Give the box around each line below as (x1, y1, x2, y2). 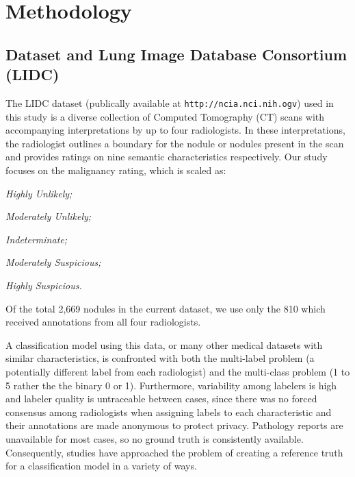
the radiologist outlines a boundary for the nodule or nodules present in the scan (5, 136, 344, 150)
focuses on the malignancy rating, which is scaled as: (5, 163, 226, 177)
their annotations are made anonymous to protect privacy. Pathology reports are (5, 418, 343, 432)
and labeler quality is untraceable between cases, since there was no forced (5, 391, 317, 406)
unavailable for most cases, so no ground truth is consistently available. (5, 431, 304, 445)
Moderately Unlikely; (5, 209, 92, 223)
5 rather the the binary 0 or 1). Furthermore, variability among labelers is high (5, 378, 337, 392)
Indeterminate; (5, 232, 68, 246)
